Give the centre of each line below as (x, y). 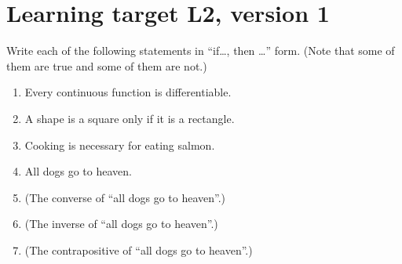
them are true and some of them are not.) (107, 65)
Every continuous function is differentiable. (128, 92)
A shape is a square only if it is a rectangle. (130, 118)
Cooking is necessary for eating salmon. (120, 145)
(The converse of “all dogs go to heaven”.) (125, 197)
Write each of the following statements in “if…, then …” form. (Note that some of (201, 51)
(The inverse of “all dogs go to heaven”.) (121, 224)
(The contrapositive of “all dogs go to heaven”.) (139, 250)
